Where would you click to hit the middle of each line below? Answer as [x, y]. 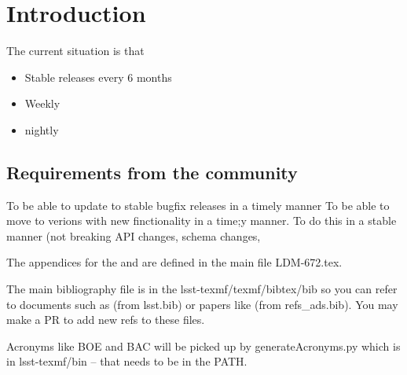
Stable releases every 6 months [98, 77]
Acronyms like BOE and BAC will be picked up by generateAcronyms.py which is [203, 346]
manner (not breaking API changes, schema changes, [134, 235]
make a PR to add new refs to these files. [106, 320]
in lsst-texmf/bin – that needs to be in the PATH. [127, 361]
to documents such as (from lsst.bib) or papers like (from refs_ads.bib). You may [202, 304]
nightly [42, 129]
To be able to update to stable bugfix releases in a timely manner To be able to [198, 205]
